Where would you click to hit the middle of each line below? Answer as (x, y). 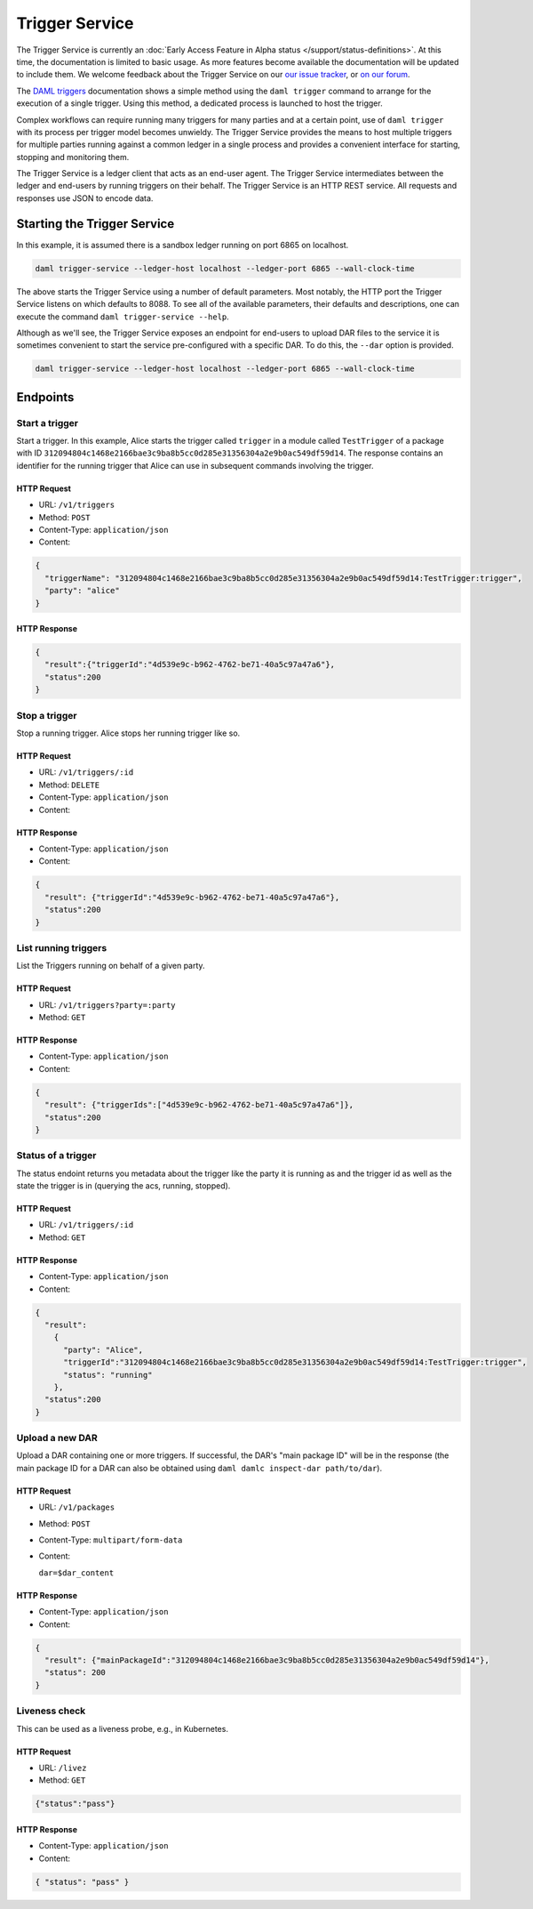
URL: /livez (63, 1768)
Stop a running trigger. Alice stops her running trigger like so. (128, 733)
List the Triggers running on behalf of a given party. (111, 966)
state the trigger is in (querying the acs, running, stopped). (123, 1186)
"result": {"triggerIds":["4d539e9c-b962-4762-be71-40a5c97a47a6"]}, (199, 1105)
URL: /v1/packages (77, 1507)
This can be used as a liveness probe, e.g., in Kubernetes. (122, 1728)
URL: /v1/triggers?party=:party (107, 1004)
